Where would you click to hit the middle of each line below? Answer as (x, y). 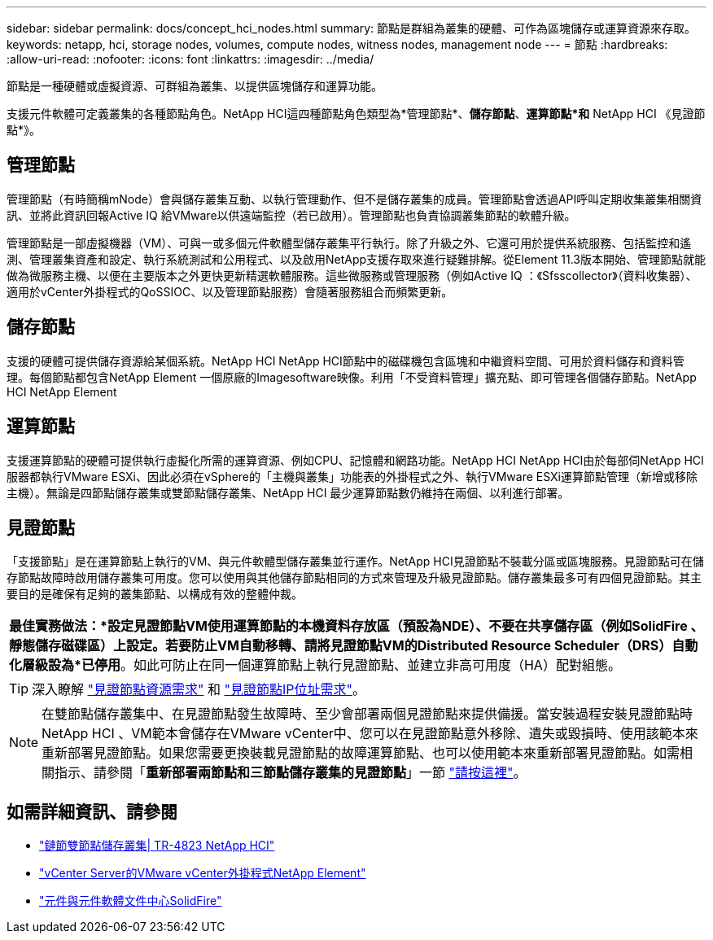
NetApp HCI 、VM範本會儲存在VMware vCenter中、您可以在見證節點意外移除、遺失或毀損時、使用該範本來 (370, 734)
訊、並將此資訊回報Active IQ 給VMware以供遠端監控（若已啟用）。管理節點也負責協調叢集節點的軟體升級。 (291, 215)
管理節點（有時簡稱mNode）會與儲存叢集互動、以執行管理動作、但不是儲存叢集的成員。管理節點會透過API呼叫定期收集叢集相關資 (354, 199)
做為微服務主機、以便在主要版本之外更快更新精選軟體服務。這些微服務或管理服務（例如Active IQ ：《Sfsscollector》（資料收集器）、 (352, 275)
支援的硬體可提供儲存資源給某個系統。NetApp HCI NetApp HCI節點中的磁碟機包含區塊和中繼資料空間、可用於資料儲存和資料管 (346, 361)
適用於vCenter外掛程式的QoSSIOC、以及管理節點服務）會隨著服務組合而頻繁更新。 (230, 291)
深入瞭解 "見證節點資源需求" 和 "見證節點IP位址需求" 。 (199, 690)
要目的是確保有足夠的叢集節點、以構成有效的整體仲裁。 (155, 594)
